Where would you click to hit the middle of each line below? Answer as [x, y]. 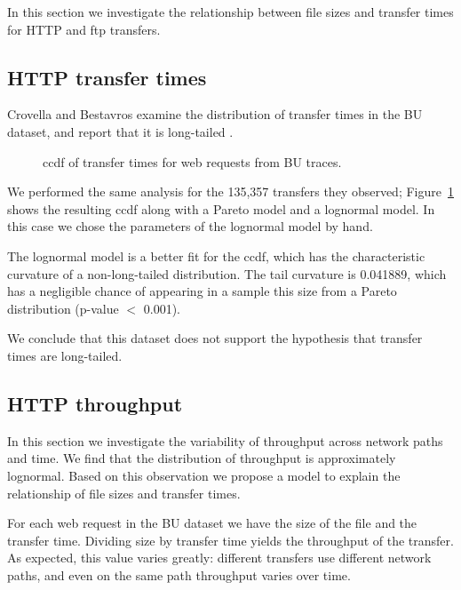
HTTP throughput [95, 403]
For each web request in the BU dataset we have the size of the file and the [212, 523]
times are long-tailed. [65, 355]
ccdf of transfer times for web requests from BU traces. [192, 161]
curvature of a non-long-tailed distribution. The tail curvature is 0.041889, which [227, 273]
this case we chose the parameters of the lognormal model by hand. [190, 226]
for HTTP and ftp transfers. [84, 29]
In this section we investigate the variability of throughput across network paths [225, 440]
